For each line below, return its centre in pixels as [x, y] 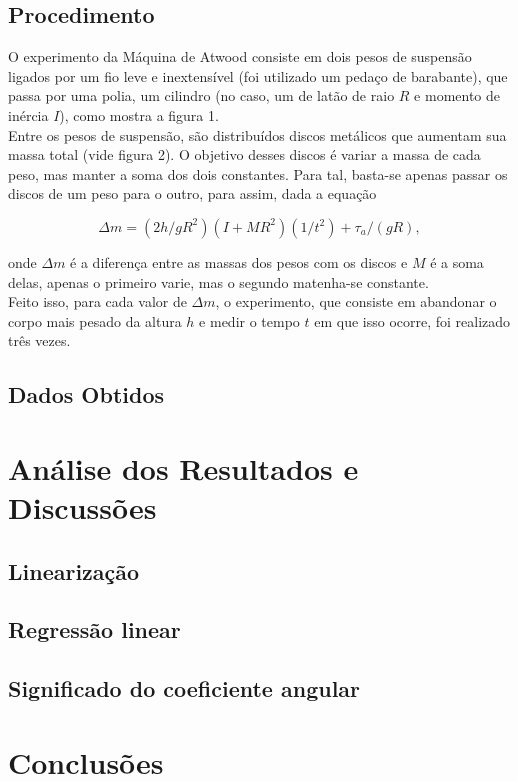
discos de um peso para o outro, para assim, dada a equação [192, 193]
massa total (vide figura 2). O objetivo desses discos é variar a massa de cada [244, 154]
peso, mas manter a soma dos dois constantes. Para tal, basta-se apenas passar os [258, 173]
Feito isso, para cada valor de [97, 301]
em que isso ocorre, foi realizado [412, 320]
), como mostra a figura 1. [139, 114]
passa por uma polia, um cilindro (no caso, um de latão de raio [201, 95]
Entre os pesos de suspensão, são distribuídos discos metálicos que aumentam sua [257, 134]
